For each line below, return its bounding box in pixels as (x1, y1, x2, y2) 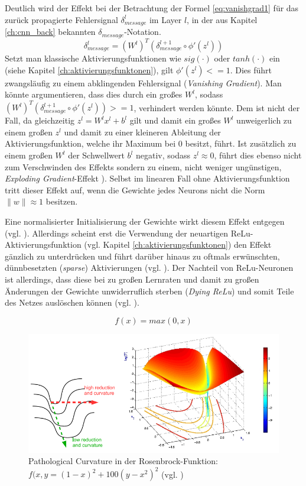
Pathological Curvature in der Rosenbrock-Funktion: (28, 455, 218, 467)
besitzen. (45, 195, 78, 208)
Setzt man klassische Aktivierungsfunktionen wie (5, 52, 181, 64)
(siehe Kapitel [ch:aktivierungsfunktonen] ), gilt (5, 63, 174, 76)
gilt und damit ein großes (129, 114, 221, 127)
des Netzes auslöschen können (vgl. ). (5, 296, 139, 309)
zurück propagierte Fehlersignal (5, 13, 118, 25)
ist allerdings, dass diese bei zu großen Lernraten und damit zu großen (5, 273, 259, 285)
